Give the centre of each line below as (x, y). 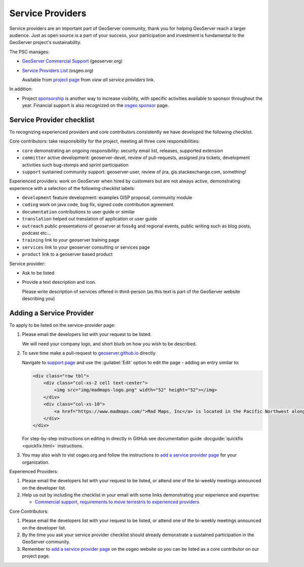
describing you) (39, 298)
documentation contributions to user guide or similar (79, 212)
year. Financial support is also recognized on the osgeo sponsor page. (96, 105)
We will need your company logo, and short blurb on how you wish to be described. (109, 344)
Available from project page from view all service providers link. (89, 80)
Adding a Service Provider (51, 313)
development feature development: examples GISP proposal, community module (107, 198)
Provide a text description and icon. (59, 282)
